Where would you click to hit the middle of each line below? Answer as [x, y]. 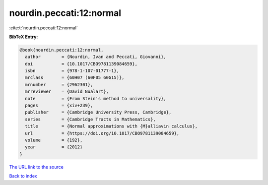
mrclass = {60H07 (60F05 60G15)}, [75, 78]
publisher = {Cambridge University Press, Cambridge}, [98, 112]
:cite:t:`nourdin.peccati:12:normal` [43, 28]
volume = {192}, [54, 140]
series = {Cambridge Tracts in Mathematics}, [90, 119]
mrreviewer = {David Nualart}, [67, 92]
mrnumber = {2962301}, [59, 85]
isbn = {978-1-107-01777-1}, [72, 71]
